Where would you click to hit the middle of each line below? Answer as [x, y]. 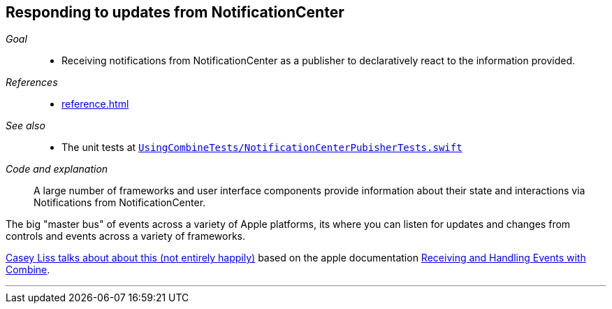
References [32, 82]
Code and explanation [57, 169]
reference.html [95, 104]
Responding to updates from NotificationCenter [175, 12]
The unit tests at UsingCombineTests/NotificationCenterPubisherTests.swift [262, 148]
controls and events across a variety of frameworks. [126, 236]
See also [25, 126]
